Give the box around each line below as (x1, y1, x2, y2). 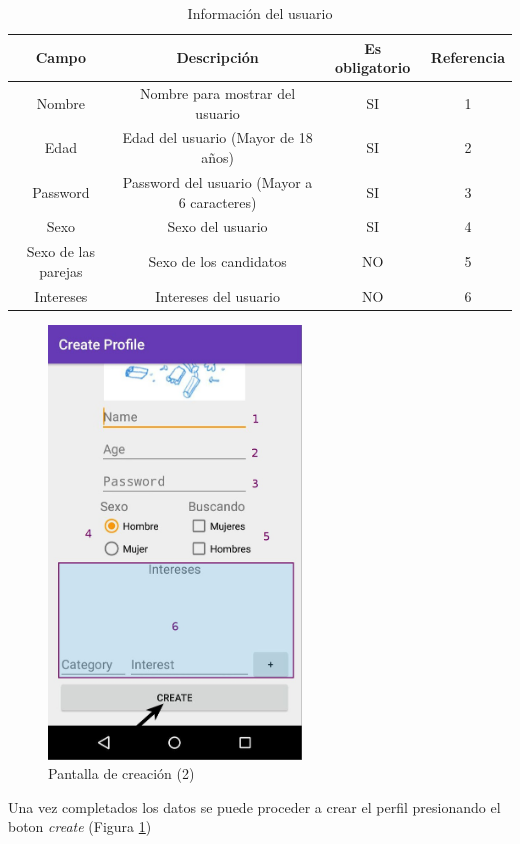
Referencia (430, 47, 505, 68)
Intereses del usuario (155, 285, 280, 306)
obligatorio (335, 57, 411, 78)
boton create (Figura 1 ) (8, 816, 152, 837)
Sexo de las (26, 241, 95, 262)
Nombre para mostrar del (140, 83, 296, 104)
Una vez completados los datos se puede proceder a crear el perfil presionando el (8, 796, 501, 817)
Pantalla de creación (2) (48, 763, 195, 784)
